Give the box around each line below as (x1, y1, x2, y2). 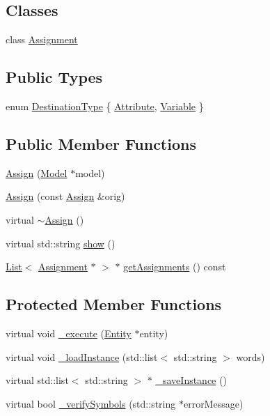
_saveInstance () (155, 373, 227, 387)
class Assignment (6, 32, 78, 47)
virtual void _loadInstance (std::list (6, 349, 158, 364)
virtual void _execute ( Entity (6, 325, 132, 340)
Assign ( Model (6, 165, 67, 180)
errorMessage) (183, 396, 244, 410)
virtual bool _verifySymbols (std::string (6, 396, 176, 410)
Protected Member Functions (6, 293, 222, 315)
